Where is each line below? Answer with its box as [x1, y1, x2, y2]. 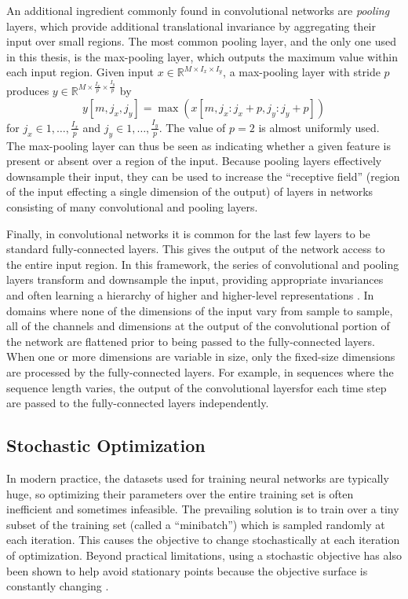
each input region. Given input [6, 64, 155, 80]
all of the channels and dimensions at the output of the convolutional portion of [6, 318, 390, 334]
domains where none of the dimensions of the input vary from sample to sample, [6, 302, 393, 318]
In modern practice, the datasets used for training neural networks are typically [6, 469, 389, 486]
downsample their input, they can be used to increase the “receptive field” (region [6, 167, 400, 184]
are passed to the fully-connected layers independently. [6, 395, 269, 411]
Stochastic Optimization [6, 433, 206, 458]
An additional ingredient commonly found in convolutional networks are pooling [6, 2, 390, 18]
